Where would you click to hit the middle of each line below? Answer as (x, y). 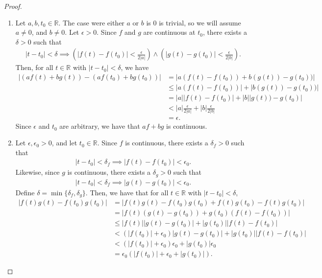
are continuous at (169, 32)
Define (25, 192)
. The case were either (91, 22)
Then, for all (34, 67)
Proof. (13, 6)
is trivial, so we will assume (200, 22)
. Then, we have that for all (127, 192)
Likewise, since (37, 172)
